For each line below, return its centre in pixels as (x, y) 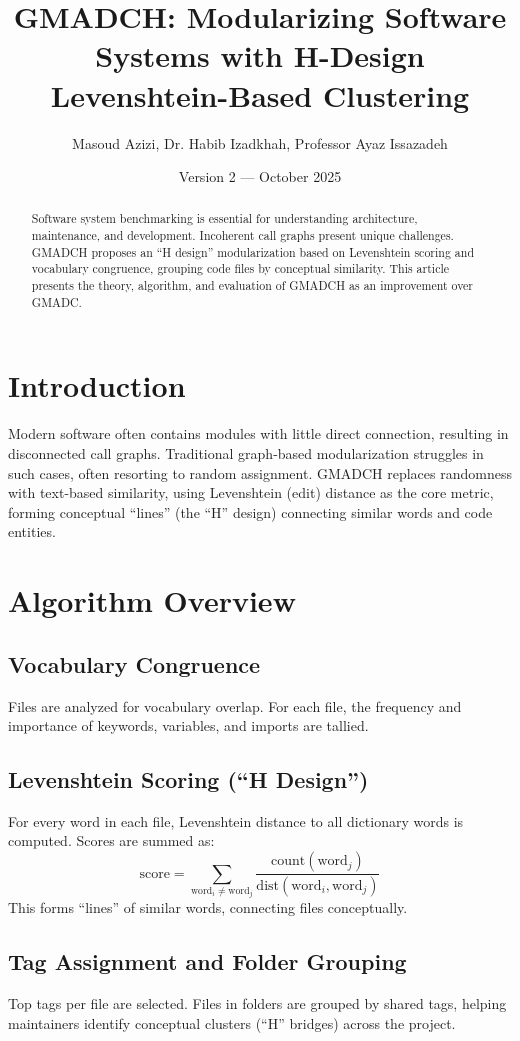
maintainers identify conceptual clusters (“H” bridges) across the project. (232, 1022)
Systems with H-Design (260, 55)
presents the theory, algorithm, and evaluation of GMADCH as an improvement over (252, 285)
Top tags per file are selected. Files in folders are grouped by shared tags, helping (257, 1003)
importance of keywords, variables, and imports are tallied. (188, 725)
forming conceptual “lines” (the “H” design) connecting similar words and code (250, 511)
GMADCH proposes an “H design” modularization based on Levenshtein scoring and (252, 251)
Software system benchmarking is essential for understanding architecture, (224, 218)
